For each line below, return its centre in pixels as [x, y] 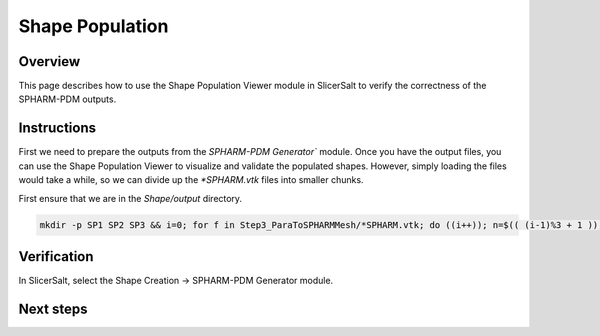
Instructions [57, 128]
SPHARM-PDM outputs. [67, 99]
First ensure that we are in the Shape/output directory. [130, 198]
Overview [49, 61]
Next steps [53, 308]
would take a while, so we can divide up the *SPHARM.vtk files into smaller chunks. [191, 180]
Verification [56, 256]
